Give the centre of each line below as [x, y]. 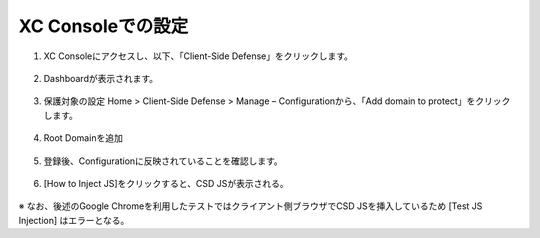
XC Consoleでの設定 [103, 26]
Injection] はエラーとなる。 [74, 220]
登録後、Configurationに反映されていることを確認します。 [163, 161]
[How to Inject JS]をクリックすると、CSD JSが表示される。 [166, 183]
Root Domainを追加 [83, 138]
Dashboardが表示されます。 [101, 78]
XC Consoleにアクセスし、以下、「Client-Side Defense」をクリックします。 [198, 56]
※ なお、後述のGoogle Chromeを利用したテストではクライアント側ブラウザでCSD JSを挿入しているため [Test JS [250, 206]
